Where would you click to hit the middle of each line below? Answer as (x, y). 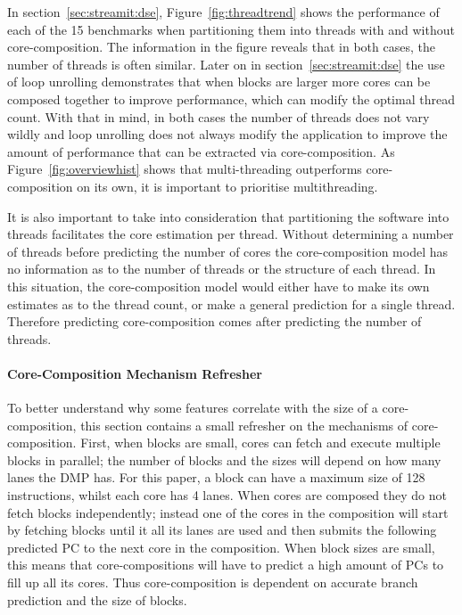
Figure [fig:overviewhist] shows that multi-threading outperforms (185, 169)
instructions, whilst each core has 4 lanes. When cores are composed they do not (227, 495)
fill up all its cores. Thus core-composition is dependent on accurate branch (213, 582)
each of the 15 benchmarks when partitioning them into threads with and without (231, 29)
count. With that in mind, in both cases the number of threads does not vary (219, 116)
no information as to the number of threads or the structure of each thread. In (222, 269)
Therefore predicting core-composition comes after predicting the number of (214, 321)
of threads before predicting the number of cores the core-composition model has (228, 251)
